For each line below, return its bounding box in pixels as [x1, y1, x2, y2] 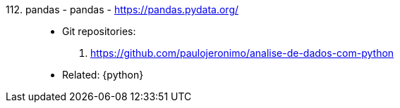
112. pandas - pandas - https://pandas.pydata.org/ [6, 4, 239, 15]
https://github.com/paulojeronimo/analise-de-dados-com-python [90, 47, 394, 59]
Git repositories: [62, 25, 136, 37]
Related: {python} [62, 69, 144, 81]
